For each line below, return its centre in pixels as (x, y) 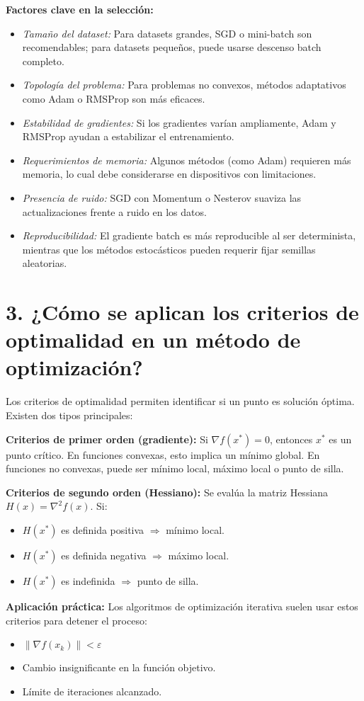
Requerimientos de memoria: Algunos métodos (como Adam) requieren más (187, 160)
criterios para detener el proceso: (76, 620)
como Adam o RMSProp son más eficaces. (114, 98)
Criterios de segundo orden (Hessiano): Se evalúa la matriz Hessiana (167, 492)
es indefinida (88, 580)
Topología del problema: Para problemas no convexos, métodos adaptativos (184, 85)
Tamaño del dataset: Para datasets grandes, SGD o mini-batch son (167, 33)
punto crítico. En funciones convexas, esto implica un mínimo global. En (163, 454)
